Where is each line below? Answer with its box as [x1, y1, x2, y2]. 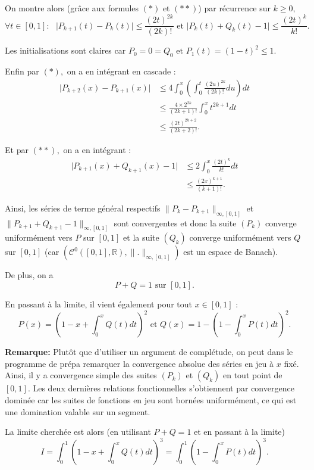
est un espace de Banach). [183, 245, 278, 258]
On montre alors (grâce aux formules [5, 2, 139, 14]
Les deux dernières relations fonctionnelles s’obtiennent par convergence [33, 382, 294, 394]
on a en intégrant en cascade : [67, 64, 176, 77]
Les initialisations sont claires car [5, 44, 126, 57]
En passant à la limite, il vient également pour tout [5, 298, 192, 310]
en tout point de [223, 369, 282, 381]
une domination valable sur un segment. [5, 405, 150, 418]
